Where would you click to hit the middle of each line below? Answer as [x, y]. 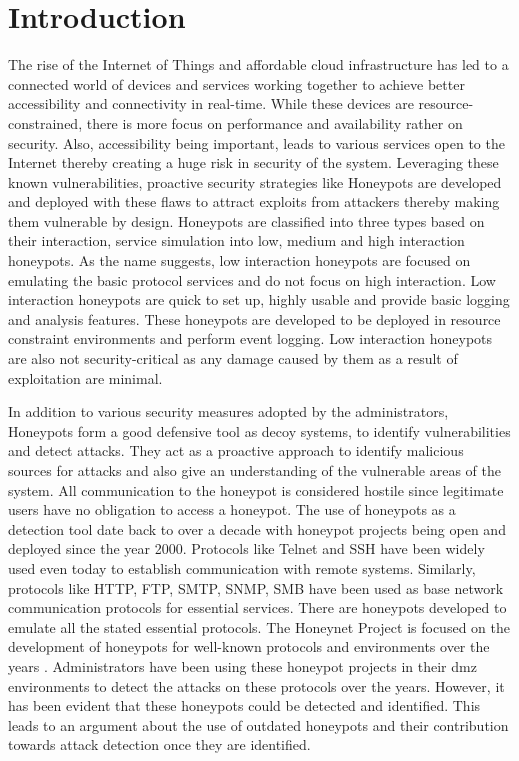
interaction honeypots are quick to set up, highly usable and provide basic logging [259, 299]
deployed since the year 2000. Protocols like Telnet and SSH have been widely [246, 548]
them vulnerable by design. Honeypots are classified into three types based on [246, 220]
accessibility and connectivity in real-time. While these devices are [211, 103]
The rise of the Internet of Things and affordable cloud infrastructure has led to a [258, 64]
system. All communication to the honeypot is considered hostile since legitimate [256, 489]
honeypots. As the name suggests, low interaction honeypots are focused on [239, 260]
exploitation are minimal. [85, 377]
